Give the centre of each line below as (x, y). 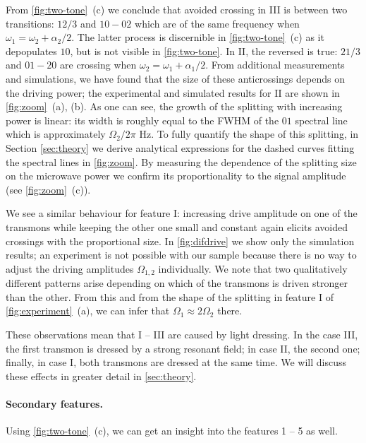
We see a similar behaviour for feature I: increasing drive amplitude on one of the (182, 213)
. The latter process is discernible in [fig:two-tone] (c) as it (198, 37)
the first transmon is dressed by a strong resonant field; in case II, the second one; (183, 348)
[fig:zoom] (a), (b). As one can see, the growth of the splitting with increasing (174, 106)
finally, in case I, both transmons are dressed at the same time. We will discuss (176, 362)
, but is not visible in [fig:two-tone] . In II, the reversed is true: (204, 51)
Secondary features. (54, 403)
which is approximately (56, 134)
